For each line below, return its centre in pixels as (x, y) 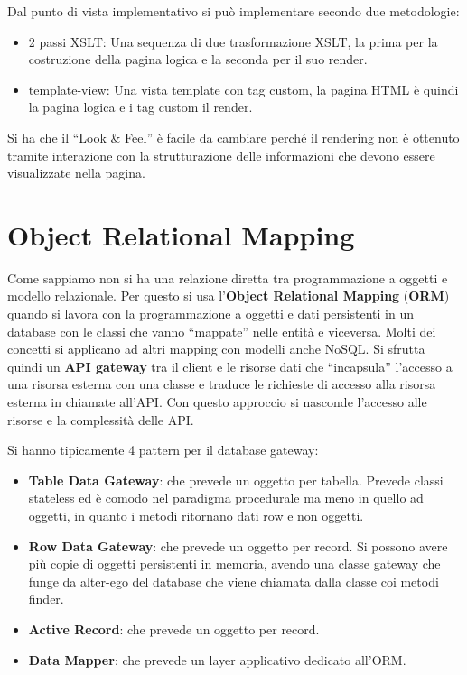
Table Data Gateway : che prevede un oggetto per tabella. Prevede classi (236, 480)
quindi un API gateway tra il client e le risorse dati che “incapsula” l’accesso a (230, 366)
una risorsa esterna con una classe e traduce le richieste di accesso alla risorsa (222, 384)
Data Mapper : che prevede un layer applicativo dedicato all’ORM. (217, 659)
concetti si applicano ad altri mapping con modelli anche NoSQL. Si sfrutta (216, 349)
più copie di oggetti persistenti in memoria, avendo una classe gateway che (234, 564)
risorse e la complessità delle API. (101, 419)
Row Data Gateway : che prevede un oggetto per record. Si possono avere (238, 546)
